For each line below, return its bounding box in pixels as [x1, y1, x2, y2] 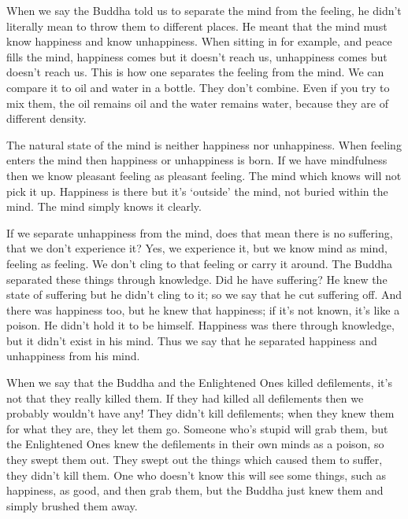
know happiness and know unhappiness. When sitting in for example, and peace [6, 33, 392, 50]
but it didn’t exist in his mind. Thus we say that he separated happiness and [6, 332, 377, 348]
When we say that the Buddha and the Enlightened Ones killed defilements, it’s [6, 374, 392, 391]
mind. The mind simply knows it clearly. [6, 198, 202, 215]
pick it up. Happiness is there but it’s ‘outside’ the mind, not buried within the [6, 182, 388, 199]
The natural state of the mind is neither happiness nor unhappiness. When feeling [6, 136, 402, 153]
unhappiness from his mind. [6, 348, 140, 364]
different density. [6, 110, 87, 127]
